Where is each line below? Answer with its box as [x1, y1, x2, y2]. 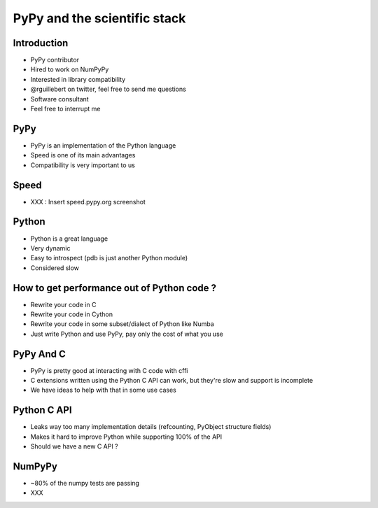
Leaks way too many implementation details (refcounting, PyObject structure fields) [30, 423, 272, 431]
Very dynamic [30, 244, 71, 252]
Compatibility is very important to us [30, 161, 136, 169]
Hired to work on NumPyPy [30, 65, 109, 73]
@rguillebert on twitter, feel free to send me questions [30, 85, 187, 94]
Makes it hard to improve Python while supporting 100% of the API [30, 432, 223, 441]
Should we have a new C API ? [30, 442, 118, 451]
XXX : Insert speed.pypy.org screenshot [30, 197, 146, 206]
